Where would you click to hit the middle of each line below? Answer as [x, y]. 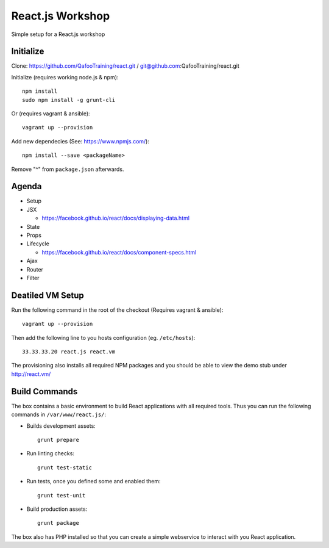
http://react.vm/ [31, 374]
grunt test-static [65, 467]
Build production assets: [57, 509]
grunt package [58, 523]
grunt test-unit [62, 495]
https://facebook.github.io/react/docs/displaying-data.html [116, 218]
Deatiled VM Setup [48, 295]
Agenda [27, 186]
